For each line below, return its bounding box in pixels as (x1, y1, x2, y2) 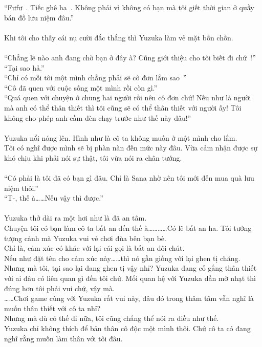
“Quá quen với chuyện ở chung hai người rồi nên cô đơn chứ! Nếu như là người (4, 92, 251, 103)
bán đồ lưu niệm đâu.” (4, 12, 74, 23)
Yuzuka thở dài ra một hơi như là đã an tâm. (4, 212, 147, 223)
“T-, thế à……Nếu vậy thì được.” (4, 192, 103, 203)
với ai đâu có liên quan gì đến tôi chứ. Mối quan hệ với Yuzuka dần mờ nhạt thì (4, 273, 256, 284)
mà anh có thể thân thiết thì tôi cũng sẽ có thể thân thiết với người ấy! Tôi (4, 102, 242, 113)
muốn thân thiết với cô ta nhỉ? (4, 302, 101, 313)
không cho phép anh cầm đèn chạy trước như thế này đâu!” (4, 112, 191, 123)
